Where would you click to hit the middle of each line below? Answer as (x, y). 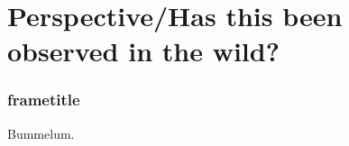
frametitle (44, 100)
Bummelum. (41, 133)
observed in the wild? (143, 51)
